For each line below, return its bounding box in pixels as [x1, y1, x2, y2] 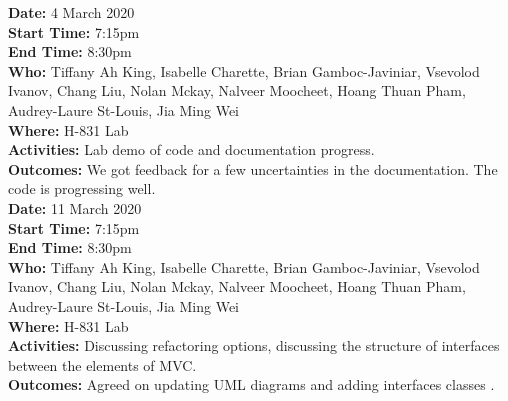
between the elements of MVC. [8, 354, 197, 375]
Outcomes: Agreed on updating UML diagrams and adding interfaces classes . [8, 374, 495, 395]
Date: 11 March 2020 [8, 197, 142, 218]
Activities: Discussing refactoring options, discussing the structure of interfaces [8, 335, 500, 356]
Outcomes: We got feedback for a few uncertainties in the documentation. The [8, 158, 498, 179]
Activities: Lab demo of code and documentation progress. [8, 139, 375, 160]
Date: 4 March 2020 [8, 2, 135, 22]
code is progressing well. [8, 178, 156, 199]
